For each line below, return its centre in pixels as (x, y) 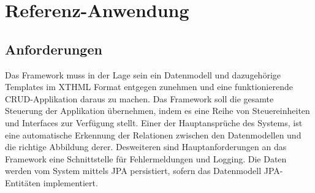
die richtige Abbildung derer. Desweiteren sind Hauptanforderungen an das (146, 147)
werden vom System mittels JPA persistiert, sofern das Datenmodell (133, 171)
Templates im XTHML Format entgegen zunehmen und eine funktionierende (149, 87)
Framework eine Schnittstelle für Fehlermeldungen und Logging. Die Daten (146, 158)
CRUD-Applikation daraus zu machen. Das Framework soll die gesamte (139, 98)
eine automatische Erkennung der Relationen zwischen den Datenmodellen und (153, 134)
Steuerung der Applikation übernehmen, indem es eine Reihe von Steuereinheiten (157, 111)
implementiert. (70, 182)
